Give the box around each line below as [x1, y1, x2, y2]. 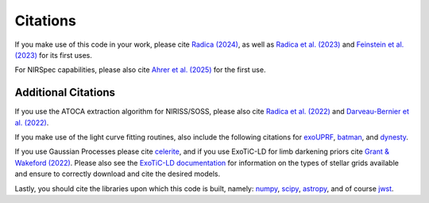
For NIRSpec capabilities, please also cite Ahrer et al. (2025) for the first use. [14, 65, 266, 75]
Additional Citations [14, 86, 115, 99]
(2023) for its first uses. [14, 50, 93, 59]
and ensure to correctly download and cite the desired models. [14, 169, 221, 178]
